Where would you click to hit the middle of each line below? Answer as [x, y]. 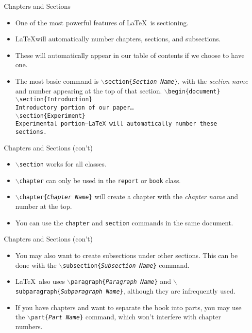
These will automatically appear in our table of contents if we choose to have [130, 55]
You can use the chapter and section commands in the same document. [124, 222]
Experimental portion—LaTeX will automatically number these [116, 124]
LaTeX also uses [40, 281]
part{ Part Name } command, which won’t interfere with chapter [126, 317]
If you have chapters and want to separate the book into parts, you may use [128, 307]
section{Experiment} [52, 116]
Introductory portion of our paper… [75, 107]
